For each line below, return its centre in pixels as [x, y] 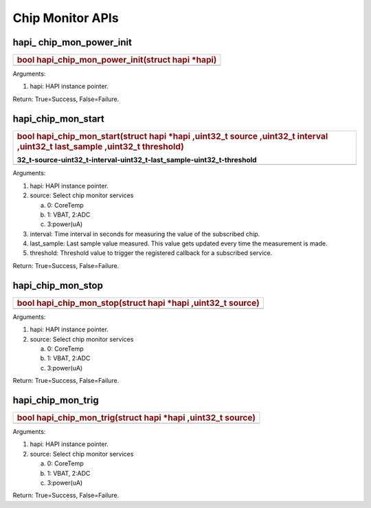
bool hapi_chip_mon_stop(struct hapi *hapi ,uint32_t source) [138, 303]
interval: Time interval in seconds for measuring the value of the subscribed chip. [145, 234]
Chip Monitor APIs [66, 18]
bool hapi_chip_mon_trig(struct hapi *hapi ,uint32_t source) [136, 418]
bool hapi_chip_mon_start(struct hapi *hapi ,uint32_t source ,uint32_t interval [172, 136]
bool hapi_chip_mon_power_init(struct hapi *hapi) [117, 60]
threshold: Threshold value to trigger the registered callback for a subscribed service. [151, 253]
